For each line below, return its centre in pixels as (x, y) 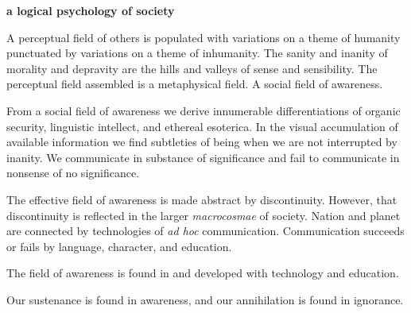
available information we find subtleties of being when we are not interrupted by (202, 142)
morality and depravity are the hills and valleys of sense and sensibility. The (192, 68)
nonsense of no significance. (73, 173)
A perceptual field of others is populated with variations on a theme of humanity (204, 37)
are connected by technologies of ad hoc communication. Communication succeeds (205, 231)
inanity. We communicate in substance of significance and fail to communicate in (203, 157)
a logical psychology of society (91, 10)
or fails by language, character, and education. (119, 246)
